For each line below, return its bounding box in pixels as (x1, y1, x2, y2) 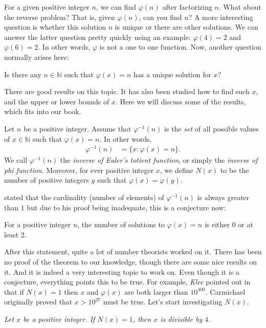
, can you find (139, 11, 182, 22)
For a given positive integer (4, 2, 90, 12)
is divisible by (160, 313, 203, 324)
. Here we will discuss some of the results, (115, 96, 246, 106)
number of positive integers (4, 174, 89, 185)
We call (4, 155, 28, 165)
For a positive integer (4, 219, 71, 230)
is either (204, 219, 230, 230)
